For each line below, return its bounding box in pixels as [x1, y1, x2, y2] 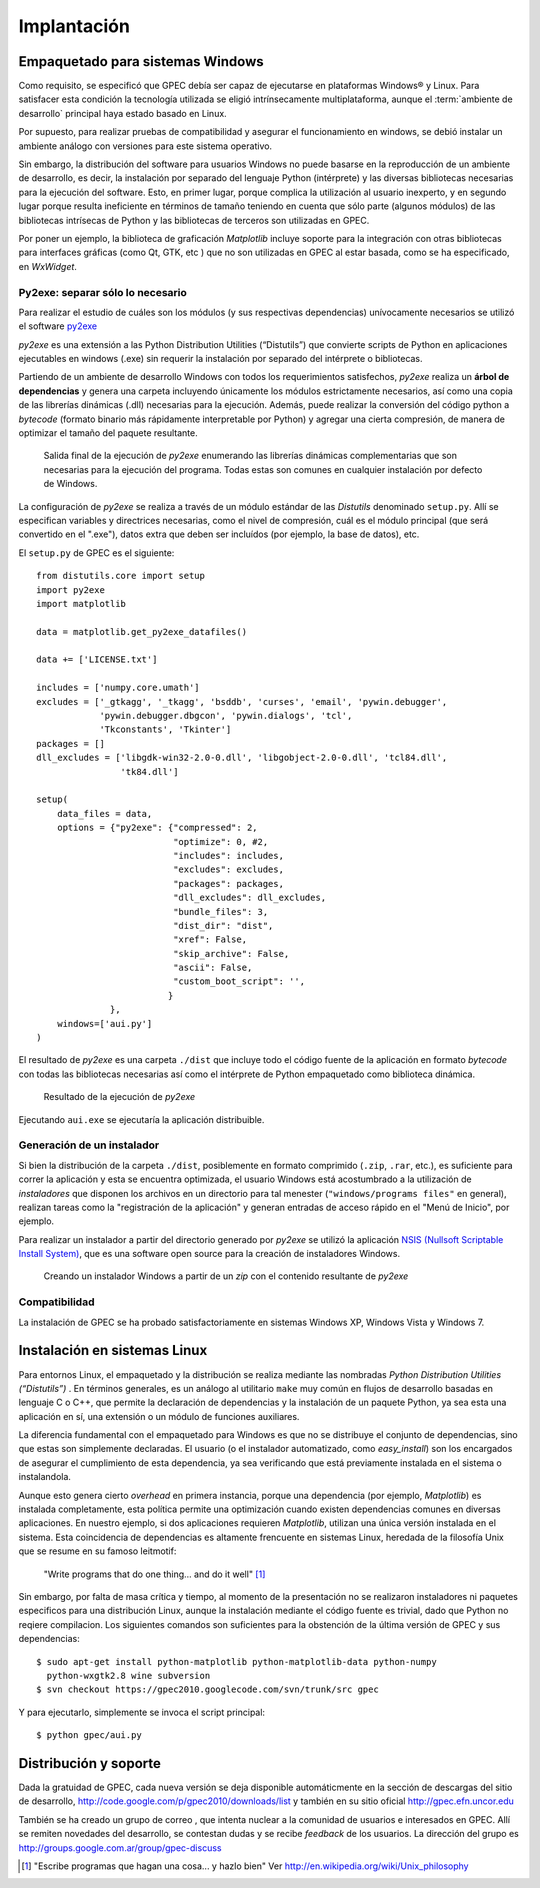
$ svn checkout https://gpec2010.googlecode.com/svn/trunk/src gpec [36, 1684, 379, 1695]
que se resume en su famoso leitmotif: [18, 1545, 177, 1557]
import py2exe [36, 584, 105, 595]
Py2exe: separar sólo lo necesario [18, 285, 187, 299]
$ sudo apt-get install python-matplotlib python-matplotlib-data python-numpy [36, 1656, 437, 1667]
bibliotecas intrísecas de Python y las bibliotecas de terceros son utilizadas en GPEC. [18, 214, 370, 226]
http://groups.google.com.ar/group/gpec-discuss [18, 1841, 222, 1854]
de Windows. [43, 478, 98, 490]
